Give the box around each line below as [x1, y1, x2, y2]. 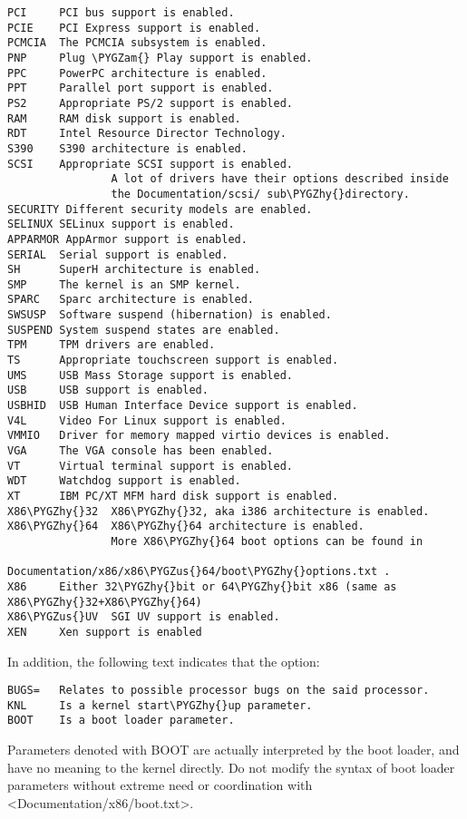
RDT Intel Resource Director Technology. [7, 127, 287, 141]
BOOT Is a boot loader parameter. [7, 714, 235, 727]
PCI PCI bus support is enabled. [7, 6, 235, 19]
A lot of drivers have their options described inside [111, 172, 449, 186]
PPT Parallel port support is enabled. [7, 82, 274, 95]
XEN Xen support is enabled [7, 625, 202, 639]
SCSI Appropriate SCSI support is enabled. [7, 157, 293, 171]
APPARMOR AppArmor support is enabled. [7, 232, 248, 246]
